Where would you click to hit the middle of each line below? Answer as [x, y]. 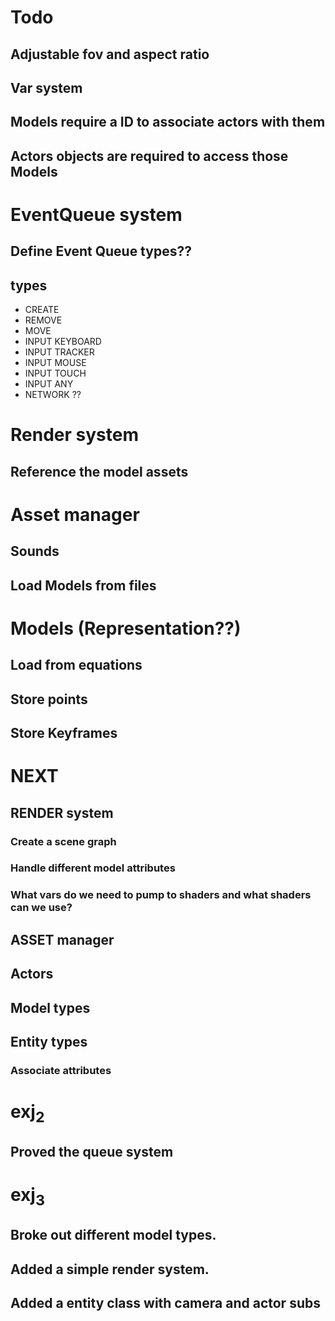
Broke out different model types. [113, 1235]
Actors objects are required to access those [149, 156]
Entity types [49, 1041]
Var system [46, 87]
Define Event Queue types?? [101, 251]
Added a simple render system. [110, 1269]
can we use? [41, 908]
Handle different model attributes [93, 868]
